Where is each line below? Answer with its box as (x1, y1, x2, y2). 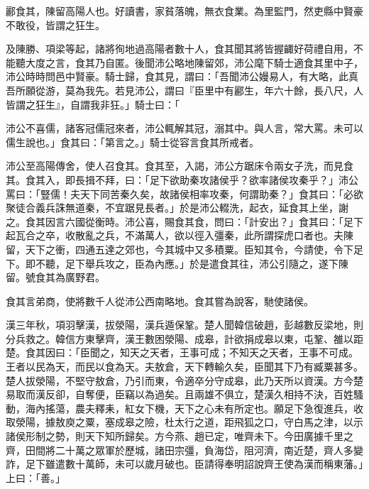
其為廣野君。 (45, 270, 105, 285)
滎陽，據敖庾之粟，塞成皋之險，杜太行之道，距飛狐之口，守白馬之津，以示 (15, 414, 363, 429)
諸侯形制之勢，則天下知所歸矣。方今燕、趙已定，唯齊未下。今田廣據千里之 (6, 429, 353, 444)
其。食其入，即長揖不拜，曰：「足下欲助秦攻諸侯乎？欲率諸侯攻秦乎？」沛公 (6, 172, 358, 187)
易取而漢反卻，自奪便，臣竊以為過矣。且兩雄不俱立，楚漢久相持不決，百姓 (6, 387, 353, 402)
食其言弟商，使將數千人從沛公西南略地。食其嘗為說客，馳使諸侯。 (6, 293, 314, 308)
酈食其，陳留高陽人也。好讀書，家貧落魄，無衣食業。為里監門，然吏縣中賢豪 (6, 4, 363, 18)
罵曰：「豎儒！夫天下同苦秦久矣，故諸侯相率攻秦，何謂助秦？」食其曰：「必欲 (6, 186, 363, 201)
